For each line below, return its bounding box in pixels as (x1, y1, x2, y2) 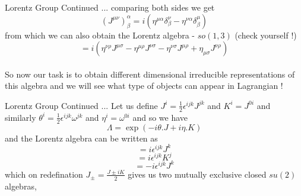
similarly (5, 111, 36, 123)
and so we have (132, 111, 188, 123)
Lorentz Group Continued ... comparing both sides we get (5, 1, 215, 13)
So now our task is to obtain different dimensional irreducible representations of (5, 68, 295, 80)
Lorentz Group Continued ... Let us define (5, 99, 158, 111)
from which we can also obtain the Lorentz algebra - (5, 28, 195, 41)
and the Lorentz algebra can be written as (5, 131, 158, 144)
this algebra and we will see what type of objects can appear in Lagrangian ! (5, 79, 283, 92)
